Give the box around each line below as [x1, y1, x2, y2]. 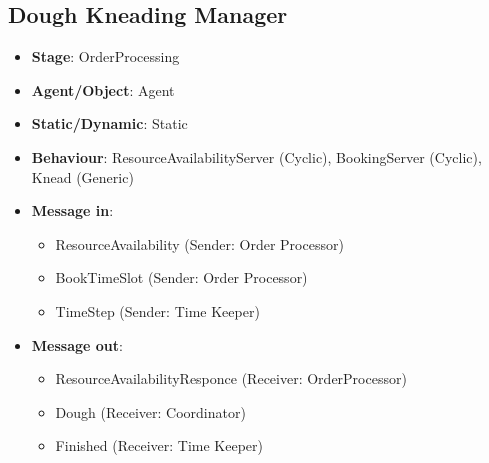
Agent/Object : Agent [31, 79, 175, 100]
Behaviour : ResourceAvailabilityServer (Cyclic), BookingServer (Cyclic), [31, 146, 482, 167]
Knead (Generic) [31, 166, 134, 187]
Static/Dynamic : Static [31, 113, 188, 134]
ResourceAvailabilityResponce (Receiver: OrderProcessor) [55, 368, 407, 389]
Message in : [31, 200, 114, 221]
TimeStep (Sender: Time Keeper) [55, 300, 260, 321]
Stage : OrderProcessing [31, 46, 180, 67]
